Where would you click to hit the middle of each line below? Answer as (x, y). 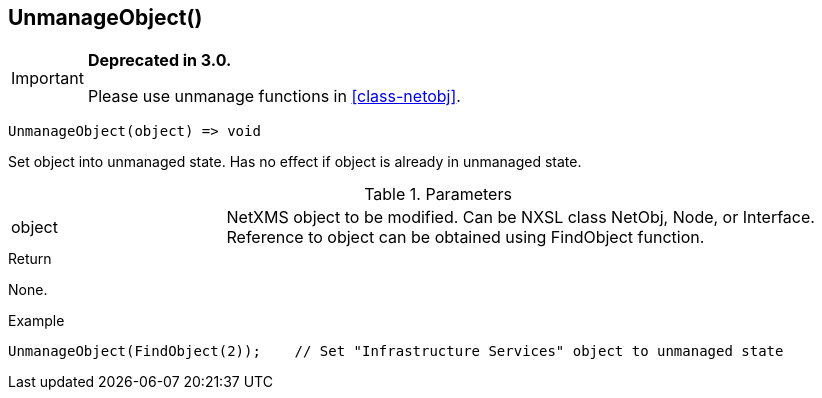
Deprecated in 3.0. (159, 60)
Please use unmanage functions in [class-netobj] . (274, 96)
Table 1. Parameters (438, 194)
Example (36, 321)
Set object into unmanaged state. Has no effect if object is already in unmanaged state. (295, 162)
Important (47, 78)
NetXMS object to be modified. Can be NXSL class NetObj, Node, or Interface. (520, 217)
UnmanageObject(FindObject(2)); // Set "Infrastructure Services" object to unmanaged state (396, 351)
